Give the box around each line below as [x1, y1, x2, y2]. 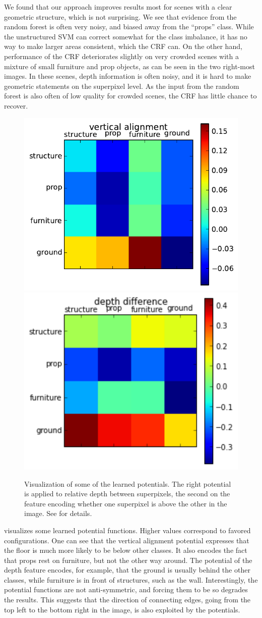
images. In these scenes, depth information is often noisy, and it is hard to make [4, 71, 251, 81]
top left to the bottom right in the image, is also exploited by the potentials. [4, 604, 240, 614]
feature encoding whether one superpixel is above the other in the [24, 498, 227, 508]
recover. [4, 100, 28, 111]
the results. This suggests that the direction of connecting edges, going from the [4, 594, 251, 605]
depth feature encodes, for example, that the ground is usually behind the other [4, 564, 250, 575]
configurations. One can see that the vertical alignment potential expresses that [4, 535, 249, 545]
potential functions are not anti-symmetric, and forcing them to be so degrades [4, 584, 248, 595]
